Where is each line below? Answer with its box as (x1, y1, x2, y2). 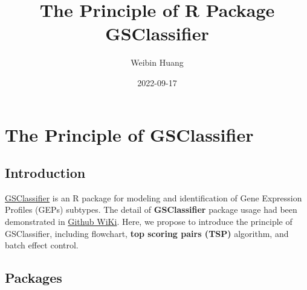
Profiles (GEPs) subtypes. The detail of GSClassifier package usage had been (5, 203, 297, 216)
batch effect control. (5, 239, 79, 251)
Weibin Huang (131, 56, 184, 69)
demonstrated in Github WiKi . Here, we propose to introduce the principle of (5, 215, 292, 228)
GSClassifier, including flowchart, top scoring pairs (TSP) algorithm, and (5, 227, 289, 239)
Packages (5, 268, 62, 287)
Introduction (5, 163, 86, 182)
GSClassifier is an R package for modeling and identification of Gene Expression (5, 191, 302, 204)
